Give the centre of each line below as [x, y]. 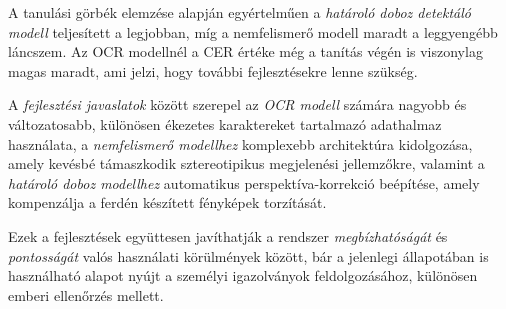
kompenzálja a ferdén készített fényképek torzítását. [167, 202]
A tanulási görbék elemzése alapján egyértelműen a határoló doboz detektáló [239, 12]
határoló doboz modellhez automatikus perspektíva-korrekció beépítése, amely [244, 182]
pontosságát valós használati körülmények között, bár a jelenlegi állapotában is [248, 255]
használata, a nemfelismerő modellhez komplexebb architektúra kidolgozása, [240, 143]
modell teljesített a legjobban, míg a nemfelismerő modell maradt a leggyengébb [253, 31]
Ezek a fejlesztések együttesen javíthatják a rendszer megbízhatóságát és [228, 235]
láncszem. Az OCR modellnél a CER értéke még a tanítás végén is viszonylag [245, 51]
